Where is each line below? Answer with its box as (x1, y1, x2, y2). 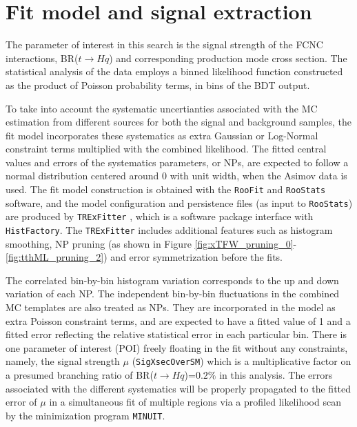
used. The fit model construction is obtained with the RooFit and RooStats (6, 182, 326, 197)
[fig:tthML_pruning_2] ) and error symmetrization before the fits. (6, 250, 283, 264)
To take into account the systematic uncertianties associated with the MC (6, 101, 318, 115)
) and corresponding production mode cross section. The (109, 50, 347, 65)
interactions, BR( (6, 50, 79, 65)
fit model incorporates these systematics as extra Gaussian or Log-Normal (6, 128, 318, 142)
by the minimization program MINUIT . (6, 408, 165, 422)
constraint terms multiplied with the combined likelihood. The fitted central (6, 141, 327, 156)
